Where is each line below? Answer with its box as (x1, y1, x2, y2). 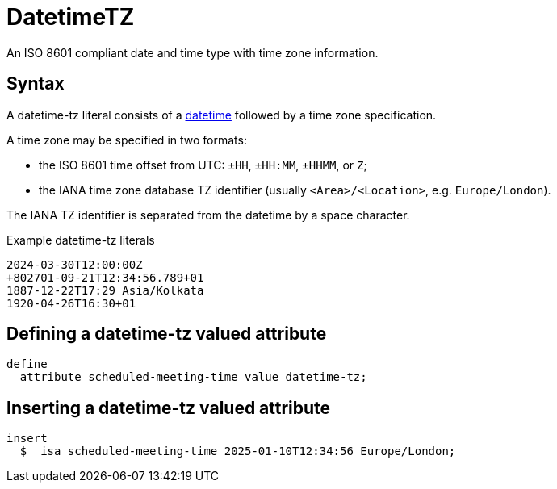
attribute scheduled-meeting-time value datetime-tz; (19, 370, 367, 384)
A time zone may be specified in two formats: (6, 132, 247, 147)
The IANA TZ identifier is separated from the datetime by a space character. (6, 207, 410, 222)
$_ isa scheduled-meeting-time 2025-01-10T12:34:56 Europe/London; (19, 445, 456, 458)
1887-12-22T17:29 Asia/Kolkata (6, 283, 204, 297)
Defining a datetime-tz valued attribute (6, 324, 327, 345)
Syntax (6, 73, 65, 94)
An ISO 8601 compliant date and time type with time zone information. (6, 45, 379, 60)
